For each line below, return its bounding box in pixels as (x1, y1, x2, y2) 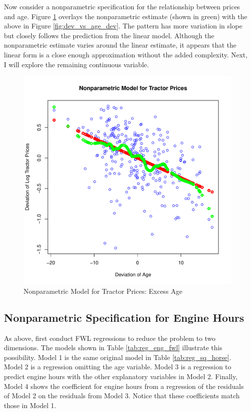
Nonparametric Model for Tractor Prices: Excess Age (23, 285, 183, 296)
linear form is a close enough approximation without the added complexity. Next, (4, 49, 248, 59)
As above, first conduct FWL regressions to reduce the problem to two (4, 333, 216, 343)
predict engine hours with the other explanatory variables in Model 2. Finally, (4, 371, 238, 381)
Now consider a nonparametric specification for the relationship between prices (4, 1, 240, 11)
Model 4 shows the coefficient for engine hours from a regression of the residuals (4, 381, 244, 391)
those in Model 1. (4, 400, 56, 410)
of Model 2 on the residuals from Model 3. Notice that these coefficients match (4, 390, 240, 401)
